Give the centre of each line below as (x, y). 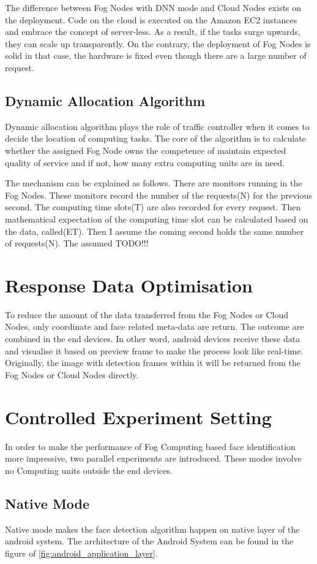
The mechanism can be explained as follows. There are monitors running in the (154, 183)
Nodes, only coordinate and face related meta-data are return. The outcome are (155, 326)
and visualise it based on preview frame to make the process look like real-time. (154, 350)
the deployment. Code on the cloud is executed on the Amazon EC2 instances (151, 19)
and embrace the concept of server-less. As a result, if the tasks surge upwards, (153, 32)
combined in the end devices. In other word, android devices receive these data (153, 339)
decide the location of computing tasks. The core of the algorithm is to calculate (155, 138)
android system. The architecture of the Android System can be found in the (149, 541)
